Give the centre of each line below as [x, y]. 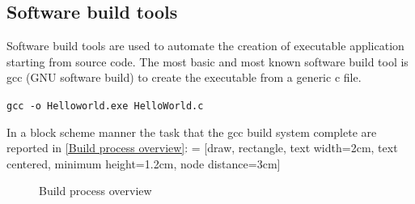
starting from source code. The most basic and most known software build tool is [207, 61]
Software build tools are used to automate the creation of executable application [205, 46]
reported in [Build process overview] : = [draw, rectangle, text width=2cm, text [202, 148]
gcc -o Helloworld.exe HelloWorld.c [105, 106]
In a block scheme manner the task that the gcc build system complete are [192, 132]
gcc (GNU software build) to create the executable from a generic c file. [184, 77]
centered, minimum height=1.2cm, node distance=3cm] [144, 163]
